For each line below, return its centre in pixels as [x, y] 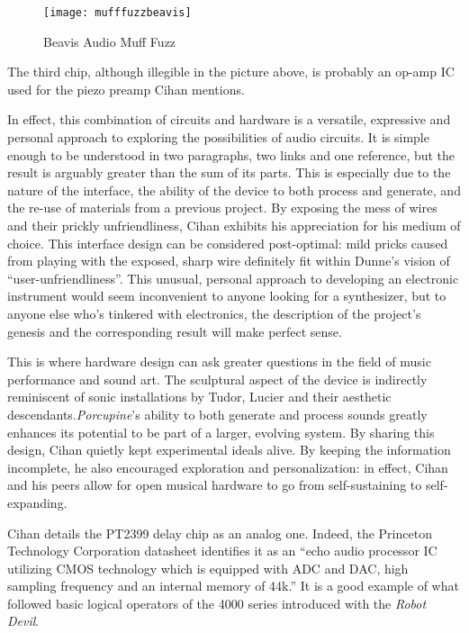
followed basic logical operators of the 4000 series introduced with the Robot [217, 603]
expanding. [37, 502]
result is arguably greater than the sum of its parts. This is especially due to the [229, 172]
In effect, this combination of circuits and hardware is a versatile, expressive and [229, 119]
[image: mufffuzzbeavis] [117, 13]
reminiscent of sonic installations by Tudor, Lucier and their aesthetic [199, 397]
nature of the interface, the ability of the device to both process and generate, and [234, 190]
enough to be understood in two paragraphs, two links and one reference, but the [231, 154]
